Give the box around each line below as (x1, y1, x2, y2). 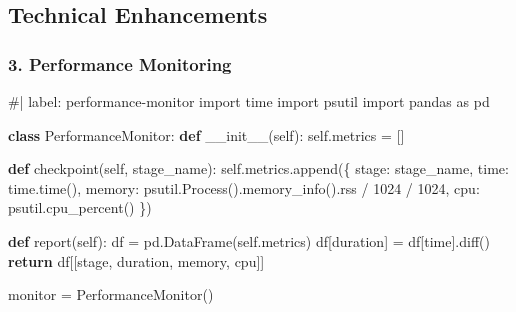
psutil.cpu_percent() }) (8, 197, 152, 218)
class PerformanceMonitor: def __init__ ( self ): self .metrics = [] (8, 124, 405, 145)
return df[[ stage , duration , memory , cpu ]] (8, 250, 265, 271)
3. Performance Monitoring (8, 51, 232, 76)
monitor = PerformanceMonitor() (8, 284, 214, 305)
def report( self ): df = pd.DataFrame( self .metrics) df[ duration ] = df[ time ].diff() (8, 230, 490, 251)
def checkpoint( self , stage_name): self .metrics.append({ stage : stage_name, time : (8, 158, 509, 179)
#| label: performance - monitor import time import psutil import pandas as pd (8, 91, 490, 111)
